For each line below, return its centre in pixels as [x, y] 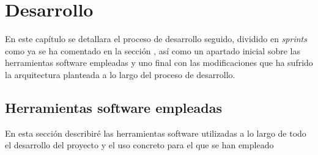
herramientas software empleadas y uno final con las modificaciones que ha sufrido [159, 63]
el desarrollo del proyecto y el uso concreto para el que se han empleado [139, 145]
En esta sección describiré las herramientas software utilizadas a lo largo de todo [156, 133]
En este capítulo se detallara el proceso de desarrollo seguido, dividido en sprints [156, 39]
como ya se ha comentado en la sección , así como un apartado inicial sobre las [153, 50]
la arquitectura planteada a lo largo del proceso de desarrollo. [120, 74]
